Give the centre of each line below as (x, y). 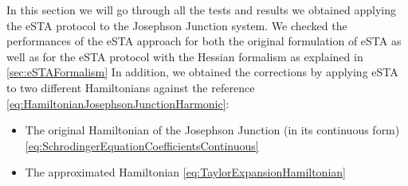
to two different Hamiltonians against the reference (131, 87)
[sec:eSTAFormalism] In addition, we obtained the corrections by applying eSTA (202, 72)
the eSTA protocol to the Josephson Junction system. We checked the (177, 25)
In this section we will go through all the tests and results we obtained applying (201, 10)
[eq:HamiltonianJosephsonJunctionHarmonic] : (118, 103)
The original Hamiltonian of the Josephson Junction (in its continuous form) (212, 130)
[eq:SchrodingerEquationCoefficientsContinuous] (142, 145)
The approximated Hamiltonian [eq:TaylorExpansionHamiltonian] (185, 172)
